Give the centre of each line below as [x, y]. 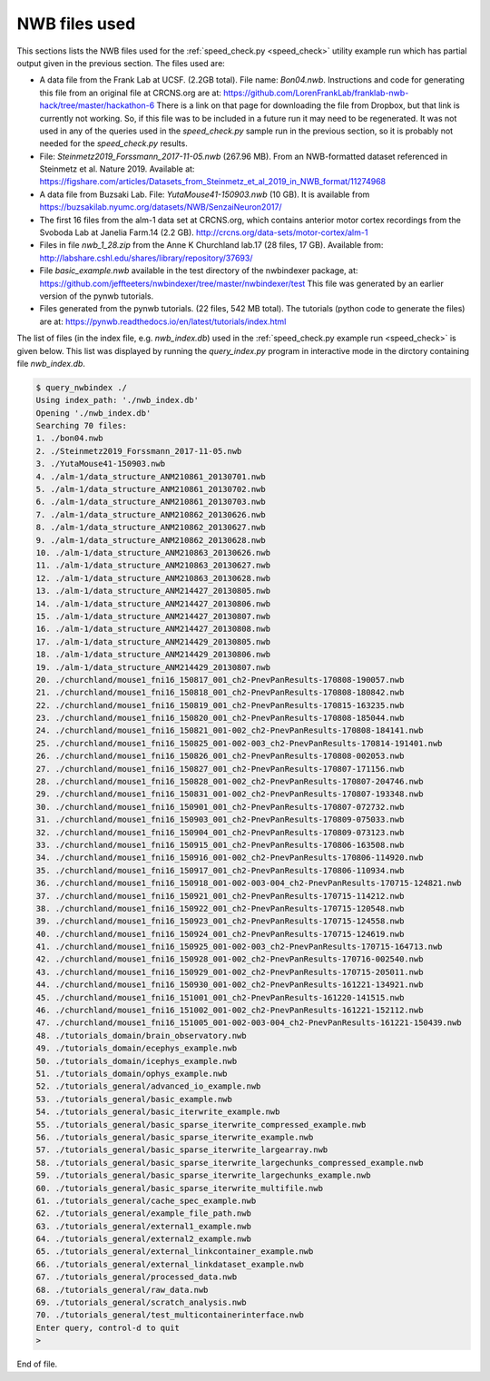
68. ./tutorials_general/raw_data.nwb [122, 1290]
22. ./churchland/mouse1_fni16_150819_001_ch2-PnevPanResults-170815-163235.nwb [220, 705]
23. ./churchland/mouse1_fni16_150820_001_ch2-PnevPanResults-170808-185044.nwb [220, 718]
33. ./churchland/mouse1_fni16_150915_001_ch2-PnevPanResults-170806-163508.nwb [220, 845]
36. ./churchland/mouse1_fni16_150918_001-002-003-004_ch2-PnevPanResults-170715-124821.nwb [249, 883]
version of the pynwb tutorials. [97, 296]
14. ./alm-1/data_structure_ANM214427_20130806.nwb [153, 603]
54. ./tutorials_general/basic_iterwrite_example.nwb [158, 1112]
